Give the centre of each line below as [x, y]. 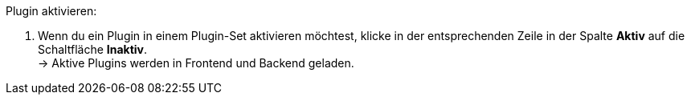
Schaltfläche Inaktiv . [93, 49]
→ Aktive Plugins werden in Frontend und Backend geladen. [196, 63]
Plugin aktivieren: [51, 11]
